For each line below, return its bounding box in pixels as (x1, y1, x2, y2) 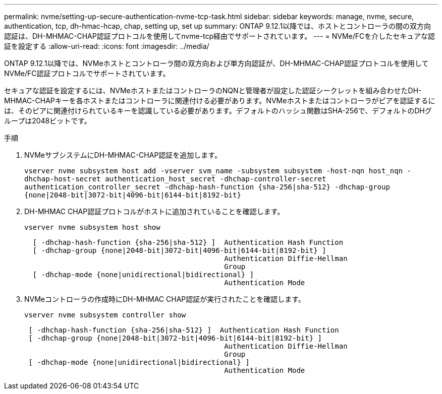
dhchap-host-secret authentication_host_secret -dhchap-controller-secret (24, 175, 326, 183)
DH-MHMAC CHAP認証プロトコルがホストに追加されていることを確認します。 (24, 207, 285, 216)
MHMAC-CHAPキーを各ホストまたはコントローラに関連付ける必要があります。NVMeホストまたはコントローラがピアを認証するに (4, 96, 435, 105)
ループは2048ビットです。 (4, 116, 91, 125)
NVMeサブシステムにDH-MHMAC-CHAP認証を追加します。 (24, 151, 222, 159)
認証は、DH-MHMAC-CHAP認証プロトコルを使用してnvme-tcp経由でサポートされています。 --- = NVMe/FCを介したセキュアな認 (4, 32, 435, 40)
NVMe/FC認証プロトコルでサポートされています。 (4, 69, 170, 78)
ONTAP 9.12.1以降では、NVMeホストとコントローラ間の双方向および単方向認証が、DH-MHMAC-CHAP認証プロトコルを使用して (4, 59, 429, 68)
